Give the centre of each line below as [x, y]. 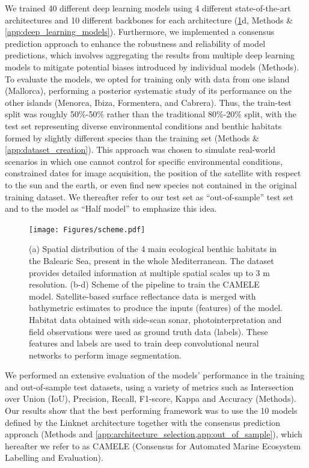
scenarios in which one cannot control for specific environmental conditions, [144, 161]
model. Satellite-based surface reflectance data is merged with [142, 296]
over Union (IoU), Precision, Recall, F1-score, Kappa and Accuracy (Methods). [151, 399]
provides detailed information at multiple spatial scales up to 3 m [149, 272]
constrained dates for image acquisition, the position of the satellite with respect [153, 173]
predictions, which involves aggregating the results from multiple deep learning [150, 55]
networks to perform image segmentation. [105, 355]
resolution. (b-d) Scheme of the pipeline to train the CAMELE [144, 284]
